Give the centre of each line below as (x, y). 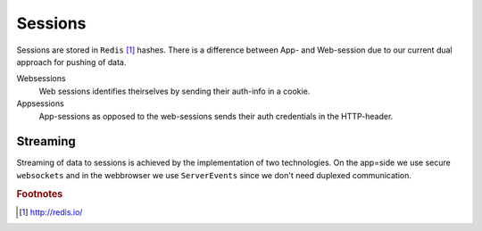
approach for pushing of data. (71, 62)
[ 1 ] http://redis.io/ (51, 212)
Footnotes (40, 194)
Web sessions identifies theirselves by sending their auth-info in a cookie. (175, 91)
